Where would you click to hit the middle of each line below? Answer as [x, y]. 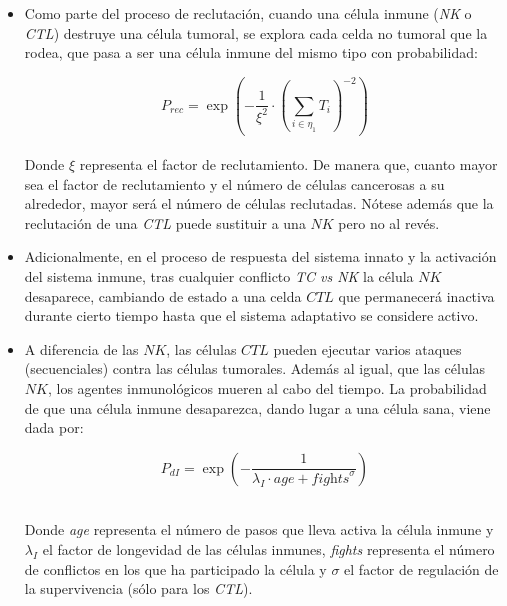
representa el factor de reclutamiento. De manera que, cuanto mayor [288, 164]
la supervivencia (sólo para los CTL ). [138, 588]
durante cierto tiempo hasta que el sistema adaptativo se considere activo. [251, 315]
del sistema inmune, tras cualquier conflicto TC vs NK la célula [219, 276]
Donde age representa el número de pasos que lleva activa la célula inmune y [259, 529]
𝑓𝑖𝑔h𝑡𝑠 [330, 478]
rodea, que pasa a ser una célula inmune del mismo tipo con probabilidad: [251, 52]
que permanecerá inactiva [416, 295]
